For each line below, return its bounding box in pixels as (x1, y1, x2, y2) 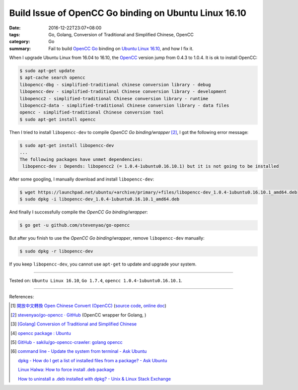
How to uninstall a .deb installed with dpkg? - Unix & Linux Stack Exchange (18, 376, 171, 382)
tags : (9, 31, 20, 37)
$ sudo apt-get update (19, 68, 75, 74)
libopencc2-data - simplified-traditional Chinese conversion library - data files (19, 103, 229, 109)
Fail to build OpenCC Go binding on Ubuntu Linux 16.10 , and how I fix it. (48, 45, 194, 52)
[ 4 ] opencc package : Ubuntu (10, 330, 72, 336)
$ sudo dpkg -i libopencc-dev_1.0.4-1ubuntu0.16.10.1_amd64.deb (19, 196, 180, 202)
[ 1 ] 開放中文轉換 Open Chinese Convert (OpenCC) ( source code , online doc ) (10, 303, 166, 309)
